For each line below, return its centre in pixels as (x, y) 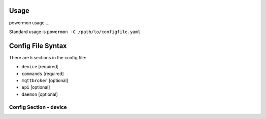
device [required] (40, 67)
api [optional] (36, 87)
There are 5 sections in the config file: (48, 57)
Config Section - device (38, 107)
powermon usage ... (29, 23)
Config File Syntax (38, 46)
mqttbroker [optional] (45, 80)
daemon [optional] (40, 94)
